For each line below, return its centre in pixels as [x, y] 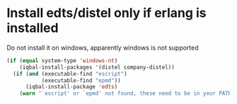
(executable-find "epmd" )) [81, 80]
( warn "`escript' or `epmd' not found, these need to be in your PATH [126, 93]
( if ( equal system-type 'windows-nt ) [62, 60]
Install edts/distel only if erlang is [106, 13]
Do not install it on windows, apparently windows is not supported [103, 47]
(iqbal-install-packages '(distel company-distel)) [97, 67]
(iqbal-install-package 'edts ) [71, 87]
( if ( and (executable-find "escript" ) [70, 74]
